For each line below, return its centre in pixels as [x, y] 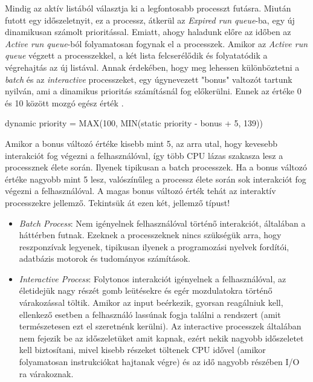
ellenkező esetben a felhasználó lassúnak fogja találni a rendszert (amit [150, 314]
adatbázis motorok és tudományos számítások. [105, 258]
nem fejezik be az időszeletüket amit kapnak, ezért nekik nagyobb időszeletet [161, 338]
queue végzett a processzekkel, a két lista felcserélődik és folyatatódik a [136, 55]
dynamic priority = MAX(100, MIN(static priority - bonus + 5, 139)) [134, 123]
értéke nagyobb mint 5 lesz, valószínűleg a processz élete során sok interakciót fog [156, 179]
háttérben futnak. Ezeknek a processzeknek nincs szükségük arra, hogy [150, 235]
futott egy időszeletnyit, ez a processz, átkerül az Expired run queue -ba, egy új [150, 20]
